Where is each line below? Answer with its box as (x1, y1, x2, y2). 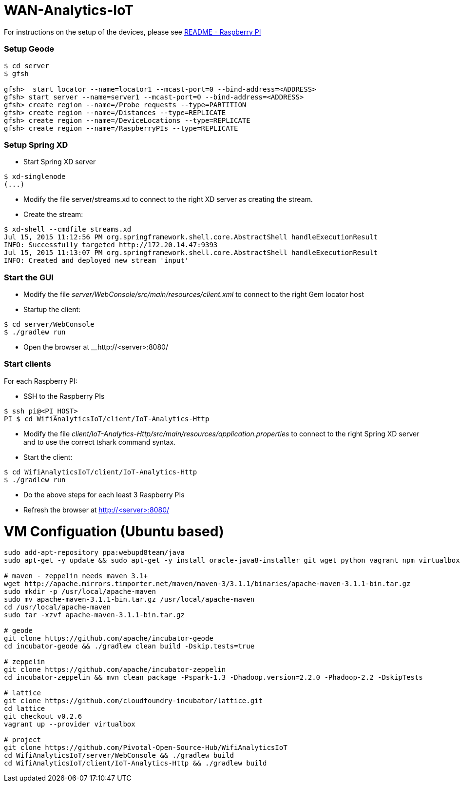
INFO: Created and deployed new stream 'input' (4, 256, 189, 265)
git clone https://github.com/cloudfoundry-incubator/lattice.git (4, 697, 263, 705)
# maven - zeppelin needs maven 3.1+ (4, 572, 148, 580)
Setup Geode (4, 44, 54, 54)
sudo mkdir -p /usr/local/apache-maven (4, 588, 156, 596)
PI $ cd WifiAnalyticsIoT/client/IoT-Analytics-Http (4, 414, 210, 423)
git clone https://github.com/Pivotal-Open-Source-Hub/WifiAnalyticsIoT (4, 744, 287, 752)
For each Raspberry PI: (4, 376, 77, 385)
